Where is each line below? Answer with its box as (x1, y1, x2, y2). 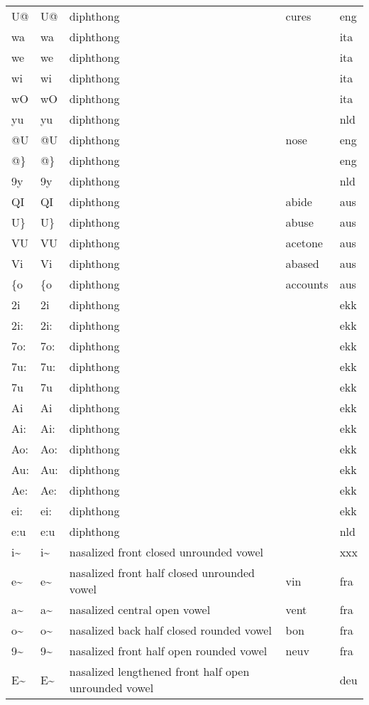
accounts (285, 276, 329, 292)
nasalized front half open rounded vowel (69, 642, 268, 659)
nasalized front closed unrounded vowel (69, 544, 263, 560)
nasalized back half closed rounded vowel (69, 622, 272, 638)
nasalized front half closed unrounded (69, 564, 255, 581)
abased (285, 255, 319, 271)
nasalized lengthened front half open (69, 663, 250, 679)
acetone (285, 235, 323, 251)
